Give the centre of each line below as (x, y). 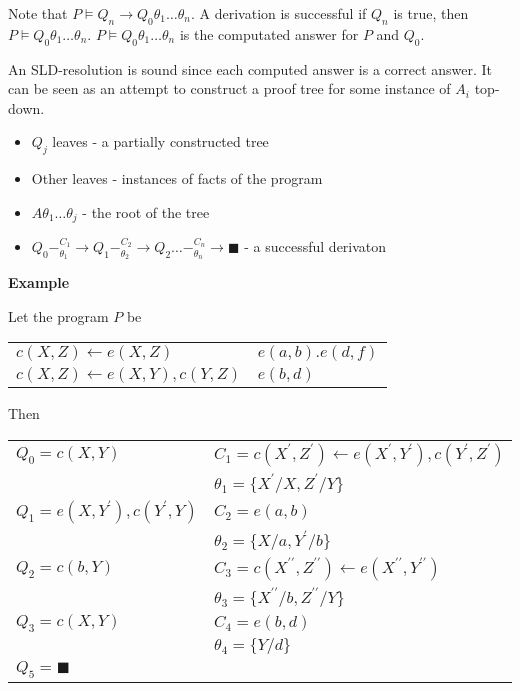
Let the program (58, 315)
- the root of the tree (146, 211)
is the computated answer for (269, 33)
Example (39, 282)
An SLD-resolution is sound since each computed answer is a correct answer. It (250, 68)
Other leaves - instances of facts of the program (177, 178)
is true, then (431, 13)
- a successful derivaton (315, 246)
